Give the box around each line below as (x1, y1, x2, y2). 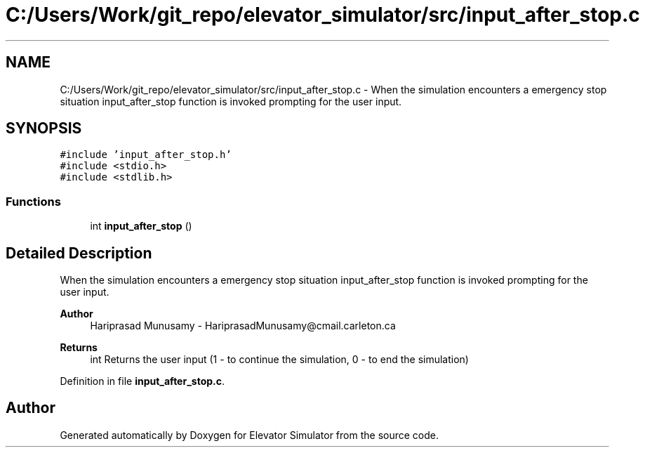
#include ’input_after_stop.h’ (60, 149, 232, 161)
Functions (6, 194, 61, 209)
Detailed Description (6, 244, 152, 262)
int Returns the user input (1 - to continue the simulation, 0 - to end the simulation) (90, 353, 469, 366)
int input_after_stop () (90, 220, 192, 232)
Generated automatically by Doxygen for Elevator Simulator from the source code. (60, 428, 439, 441)
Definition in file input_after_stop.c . (60, 375, 225, 388)
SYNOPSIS (6, 119, 82, 138)
